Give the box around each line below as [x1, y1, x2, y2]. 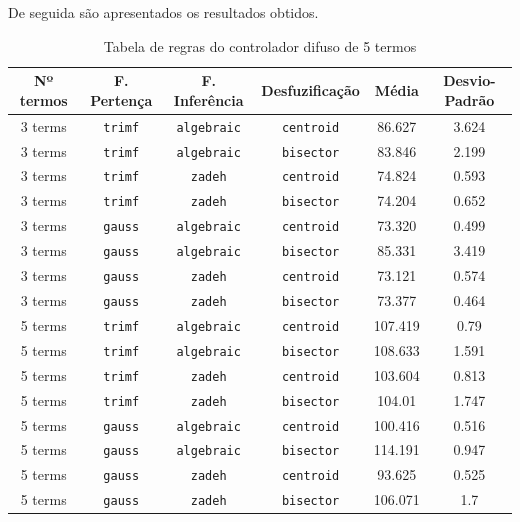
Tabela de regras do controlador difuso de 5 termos [103, 35, 417, 56]
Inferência [173, 89, 244, 110]
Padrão [444, 89, 495, 110]
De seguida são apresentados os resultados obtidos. [8, 2, 319, 22]
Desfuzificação [261, 79, 360, 100]
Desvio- [443, 70, 496, 91]
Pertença [90, 89, 153, 110]
